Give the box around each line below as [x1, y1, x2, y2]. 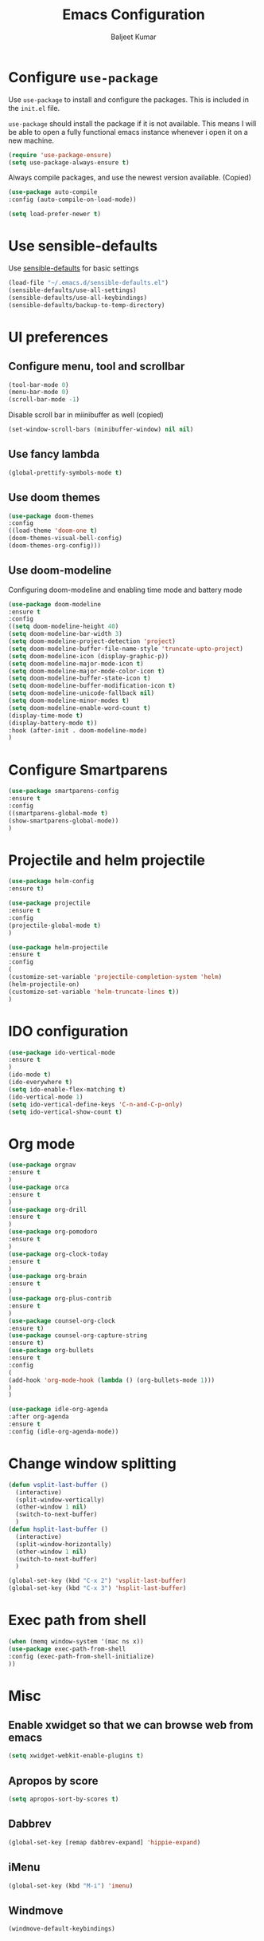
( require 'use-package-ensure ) [8, 151, 112, 159]
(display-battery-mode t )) [8, 719, 98, 727]
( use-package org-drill [8, 1205, 87, 1213]
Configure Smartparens [8, 760, 169, 779]
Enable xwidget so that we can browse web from [8, 1718, 254, 1732]
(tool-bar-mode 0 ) [8, 381, 69, 389]
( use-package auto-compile [8, 188, 98, 196]
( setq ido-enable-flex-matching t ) [8, 1085, 126, 1094]
